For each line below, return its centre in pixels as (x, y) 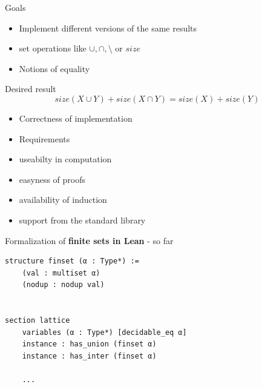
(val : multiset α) (61, 273)
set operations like (53, 48)
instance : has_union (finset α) (89, 344)
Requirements (44, 138)
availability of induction (63, 200)
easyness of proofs (52, 179)
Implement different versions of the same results (108, 28)
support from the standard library (82, 220)
